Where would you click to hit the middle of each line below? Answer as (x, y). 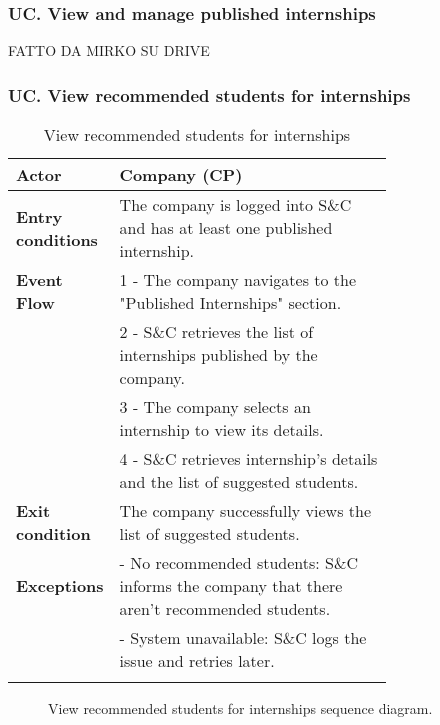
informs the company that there (231, 586)
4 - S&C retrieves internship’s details (248, 459)
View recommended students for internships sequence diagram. (240, 708)
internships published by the (218, 355)
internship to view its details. (221, 430)
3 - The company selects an (215, 407)
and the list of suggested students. (239, 482)
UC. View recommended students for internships (209, 94)
